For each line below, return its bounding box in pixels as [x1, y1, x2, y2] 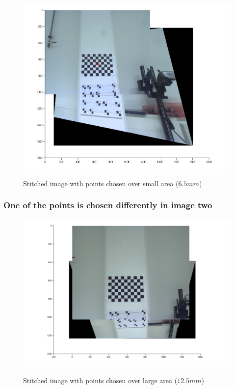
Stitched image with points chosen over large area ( [23, 375, 178, 385]
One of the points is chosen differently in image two [3, 199, 212, 211]
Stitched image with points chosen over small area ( [23, 178, 179, 188]
